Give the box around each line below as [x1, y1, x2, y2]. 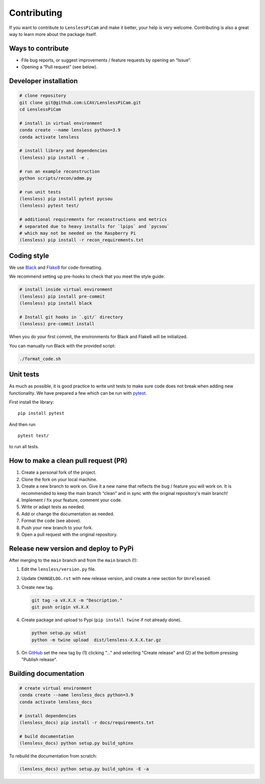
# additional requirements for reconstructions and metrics [19, 217, 167, 222]
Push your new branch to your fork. [21, 524, 93, 530]
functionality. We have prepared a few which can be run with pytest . [9, 390, 147, 396]
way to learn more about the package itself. [9, 31, 97, 37]
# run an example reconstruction [19, 169, 100, 174]
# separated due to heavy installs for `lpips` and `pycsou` [19, 224, 170, 229]
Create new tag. [21, 584, 54, 590]
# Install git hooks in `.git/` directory [19, 314, 123, 319]
